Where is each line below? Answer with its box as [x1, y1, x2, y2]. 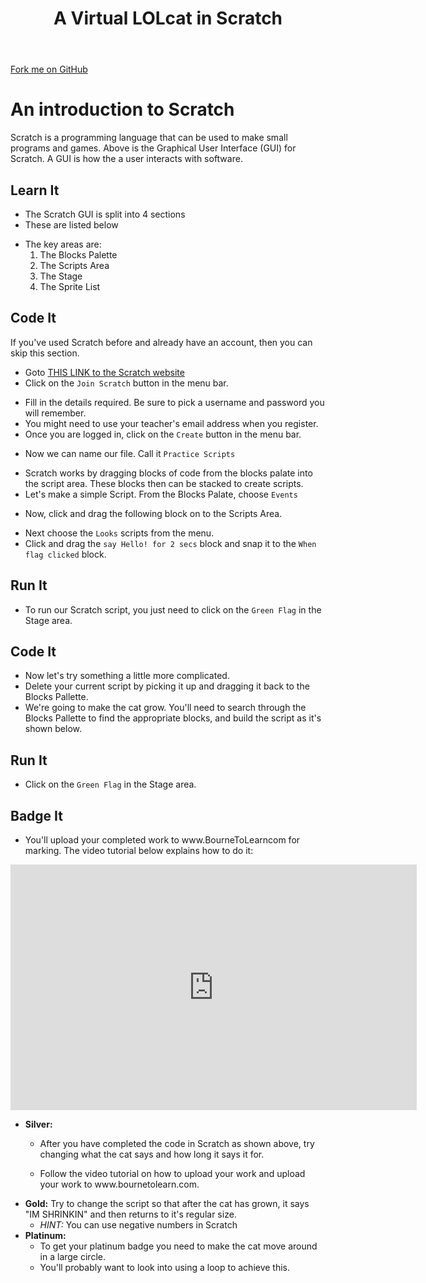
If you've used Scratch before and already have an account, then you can [10, 336, 313, 348]
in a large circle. [39, 1251, 106, 1262]
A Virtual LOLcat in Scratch [53, 7, 283, 30]
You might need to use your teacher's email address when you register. [24, 417, 319, 429]
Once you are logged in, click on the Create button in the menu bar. [24, 428, 302, 440]
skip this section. [10, 347, 80, 359]
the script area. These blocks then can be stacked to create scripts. [24, 477, 304, 489]
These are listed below [24, 218, 119, 231]
